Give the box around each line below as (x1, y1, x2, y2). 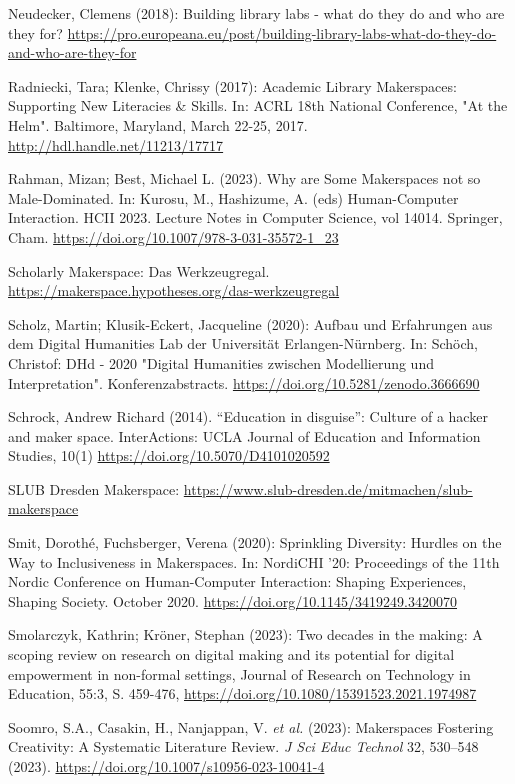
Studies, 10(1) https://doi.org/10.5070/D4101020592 (8, 445, 330, 466)
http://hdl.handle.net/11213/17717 (8, 134, 224, 155)
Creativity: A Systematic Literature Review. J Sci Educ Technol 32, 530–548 (8, 736, 479, 757)
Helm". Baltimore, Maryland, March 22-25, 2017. (8, 114, 308, 135)
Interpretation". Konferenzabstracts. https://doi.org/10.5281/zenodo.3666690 (8, 372, 480, 393)
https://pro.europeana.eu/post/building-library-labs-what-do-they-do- (67, 22, 497, 43)
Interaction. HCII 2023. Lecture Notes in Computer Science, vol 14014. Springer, (8, 207, 503, 228)
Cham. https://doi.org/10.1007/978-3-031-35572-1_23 (8, 226, 339, 247)
